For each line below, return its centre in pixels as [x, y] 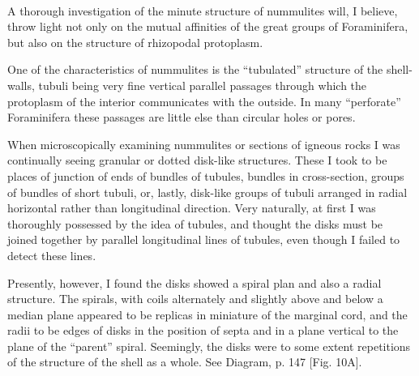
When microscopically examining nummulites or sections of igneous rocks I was [204, 144]
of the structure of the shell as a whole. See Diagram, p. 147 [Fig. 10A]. [185, 362]
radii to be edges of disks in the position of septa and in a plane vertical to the [203, 330]
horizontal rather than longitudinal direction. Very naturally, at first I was [192, 208]
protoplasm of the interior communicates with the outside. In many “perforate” [204, 101]
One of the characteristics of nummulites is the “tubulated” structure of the [195, 69]
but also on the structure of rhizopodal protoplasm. [135, 42]
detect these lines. [52, 255]
